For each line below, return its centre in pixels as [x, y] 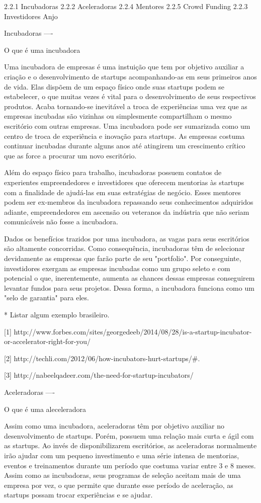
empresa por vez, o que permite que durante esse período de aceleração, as [119, 485]
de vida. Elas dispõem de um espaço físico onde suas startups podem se [114, 86]
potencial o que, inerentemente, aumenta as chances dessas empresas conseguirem [129, 278]
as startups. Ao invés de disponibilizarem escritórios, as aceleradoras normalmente [130, 445]
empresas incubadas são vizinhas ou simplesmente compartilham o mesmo [118, 116]
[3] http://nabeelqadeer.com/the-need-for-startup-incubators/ [99, 375]
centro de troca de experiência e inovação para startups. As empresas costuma [124, 136]
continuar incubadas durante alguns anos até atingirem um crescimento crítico [125, 146]
